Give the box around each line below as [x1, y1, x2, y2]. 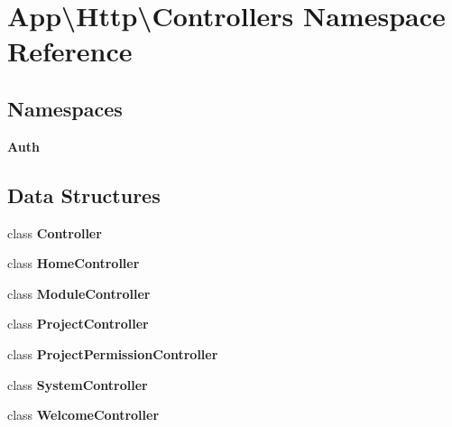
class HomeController [7, 254, 140, 273]
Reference [7, 32, 133, 70]
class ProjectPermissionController [7, 344, 218, 363]
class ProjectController [7, 314, 149, 333]
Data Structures [7, 181, 161, 209]
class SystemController [7, 375, 148, 394]
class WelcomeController [7, 405, 160, 424]
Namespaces [7, 94, 123, 122]
